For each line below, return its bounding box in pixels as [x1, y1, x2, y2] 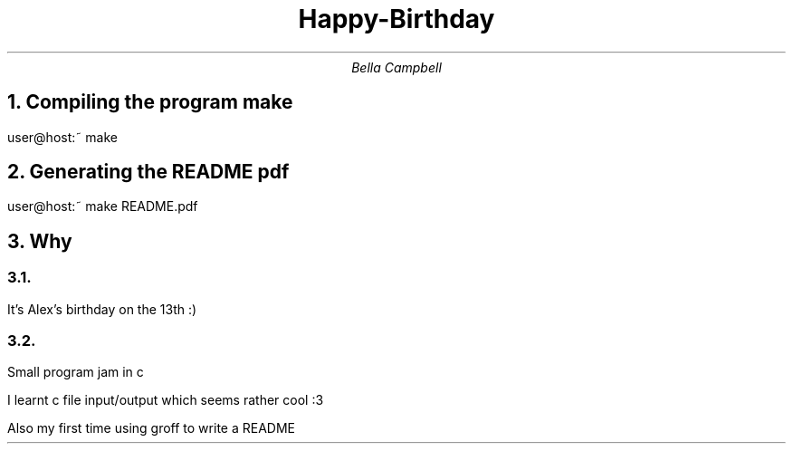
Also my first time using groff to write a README [7, 420, 295, 437]
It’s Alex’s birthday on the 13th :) [7, 301, 197, 317]
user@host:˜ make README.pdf [7, 198, 198, 215]
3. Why [7, 229, 72, 253]
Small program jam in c [7, 364, 144, 380]
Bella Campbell [351, 59, 442, 75]
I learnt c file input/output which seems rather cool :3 [7, 392, 324, 408]
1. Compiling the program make [7, 91, 293, 114]
